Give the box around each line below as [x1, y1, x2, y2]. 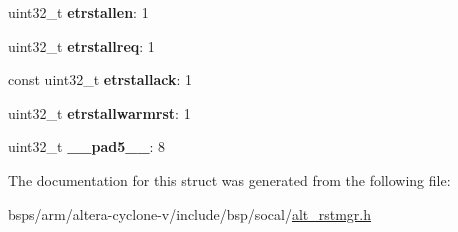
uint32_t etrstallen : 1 [8, 2, 149, 22]
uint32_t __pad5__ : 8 [8, 136, 166, 157]
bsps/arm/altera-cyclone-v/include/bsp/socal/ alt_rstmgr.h [8, 203, 372, 224]
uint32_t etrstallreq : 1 [8, 35, 155, 56]
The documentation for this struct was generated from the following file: [8, 169, 451, 190]
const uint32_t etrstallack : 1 [8, 69, 192, 90]
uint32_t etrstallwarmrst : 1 [8, 102, 191, 123]
